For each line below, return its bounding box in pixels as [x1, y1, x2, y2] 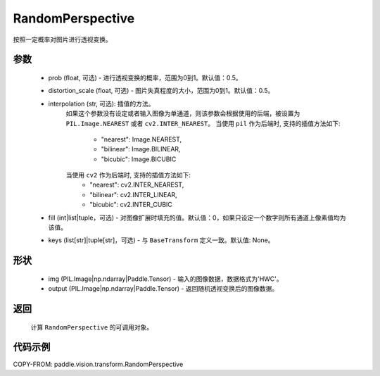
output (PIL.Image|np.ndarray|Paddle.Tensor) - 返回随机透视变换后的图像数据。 [48, 284, 279, 293]
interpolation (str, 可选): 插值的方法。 [48, 99, 155, 108]
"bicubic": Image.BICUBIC [101, 155, 177, 163]
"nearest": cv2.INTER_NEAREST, [89, 180, 184, 189]
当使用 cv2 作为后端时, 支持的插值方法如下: [65, 171, 191, 180]
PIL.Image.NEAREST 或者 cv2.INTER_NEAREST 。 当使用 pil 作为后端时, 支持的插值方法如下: [65, 119, 341, 127]
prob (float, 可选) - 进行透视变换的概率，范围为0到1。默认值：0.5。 [48, 73, 242, 82]
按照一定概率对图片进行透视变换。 [13, 35, 112, 44]
